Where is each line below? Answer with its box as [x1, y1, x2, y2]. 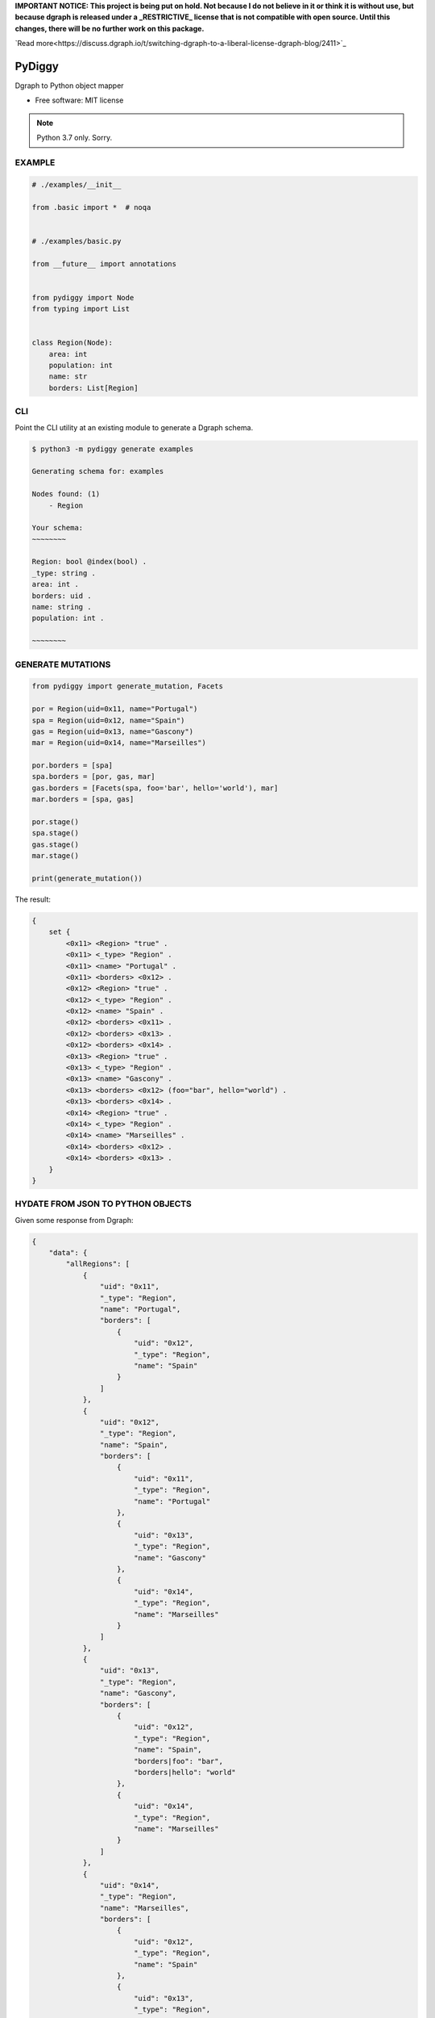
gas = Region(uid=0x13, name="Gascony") [31, 726, 193, 736]
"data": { [48, 1248, 88, 1258]
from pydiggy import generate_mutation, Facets [31, 682, 223, 691]
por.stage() [31, 818, 80, 827]
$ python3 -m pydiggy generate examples [31, 444, 193, 454]
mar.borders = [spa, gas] [31, 795, 135, 804]
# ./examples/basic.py [31, 237, 122, 245]
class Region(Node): [31, 338, 113, 347]
